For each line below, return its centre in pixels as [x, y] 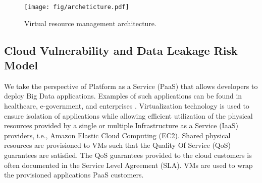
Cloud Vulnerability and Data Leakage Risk [121, 50]
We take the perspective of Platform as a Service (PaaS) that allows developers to [131, 86]
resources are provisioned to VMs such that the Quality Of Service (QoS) [117, 145]
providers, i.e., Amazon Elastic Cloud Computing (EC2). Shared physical [117, 135]
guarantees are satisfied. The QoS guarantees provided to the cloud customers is [128, 155]
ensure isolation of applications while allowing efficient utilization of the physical [128, 115]
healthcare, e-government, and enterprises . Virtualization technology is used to [127, 106]
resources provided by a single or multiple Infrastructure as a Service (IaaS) [121, 125]
